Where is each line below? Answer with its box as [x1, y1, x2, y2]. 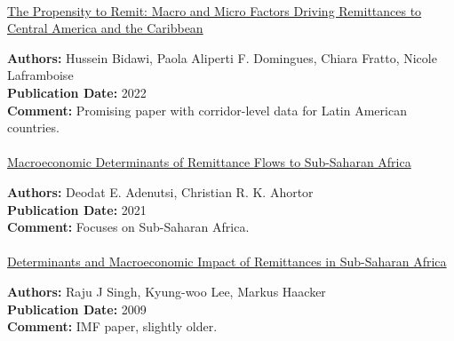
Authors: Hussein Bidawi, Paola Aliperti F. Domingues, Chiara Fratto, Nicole [7, 48, 437, 67]
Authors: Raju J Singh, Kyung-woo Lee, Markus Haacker [7, 282, 326, 300]
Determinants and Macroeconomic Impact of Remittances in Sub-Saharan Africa [7, 252, 447, 271]
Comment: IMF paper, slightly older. [7, 317, 218, 336]
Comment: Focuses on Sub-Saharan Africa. [7, 218, 250, 236]
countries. [7, 118, 60, 137]
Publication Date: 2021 [7, 200, 147, 218]
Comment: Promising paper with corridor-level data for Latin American [7, 100, 407, 119]
